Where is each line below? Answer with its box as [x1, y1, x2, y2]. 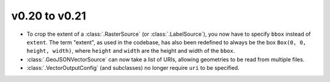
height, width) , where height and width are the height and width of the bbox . [26, 47, 235, 55]
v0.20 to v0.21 [11, 9, 87, 22]
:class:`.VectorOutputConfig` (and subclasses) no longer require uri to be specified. [26, 64, 240, 72]
